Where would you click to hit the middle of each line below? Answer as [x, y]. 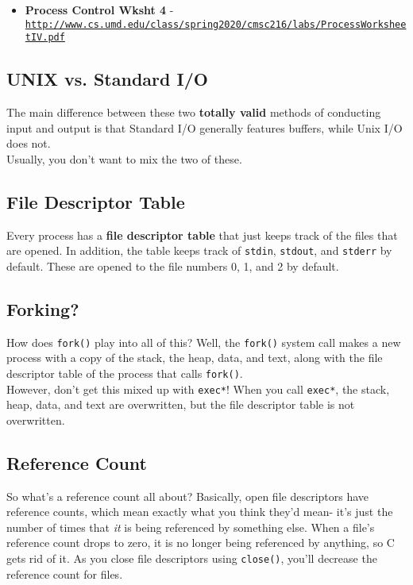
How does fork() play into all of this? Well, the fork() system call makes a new [204, 342]
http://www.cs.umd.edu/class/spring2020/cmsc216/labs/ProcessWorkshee [216, 24]
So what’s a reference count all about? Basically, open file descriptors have [188, 496]
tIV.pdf [45, 38]
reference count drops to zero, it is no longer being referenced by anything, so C [201, 543]
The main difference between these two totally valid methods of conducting [194, 112]
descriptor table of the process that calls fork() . [125, 373]
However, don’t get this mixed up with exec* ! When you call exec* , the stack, [198, 389]
